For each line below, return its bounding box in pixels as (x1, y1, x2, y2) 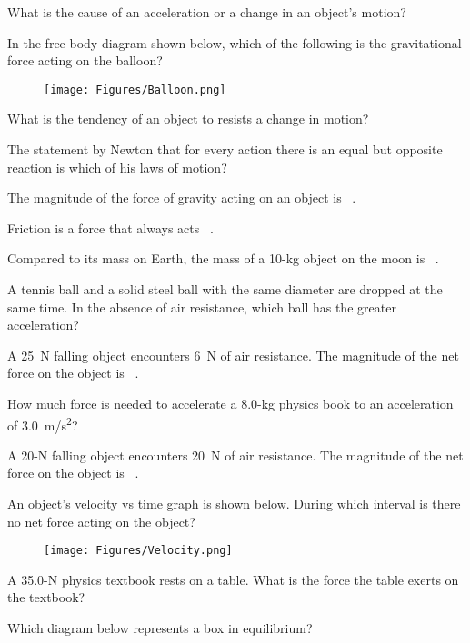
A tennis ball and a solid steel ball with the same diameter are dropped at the (7, 280, 443, 298)
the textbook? (7, 588, 85, 607)
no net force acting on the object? (7, 511, 195, 530)
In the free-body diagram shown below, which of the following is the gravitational (7, 33, 462, 52)
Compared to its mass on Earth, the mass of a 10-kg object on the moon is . (7, 249, 439, 268)
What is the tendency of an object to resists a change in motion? (7, 109, 369, 128)
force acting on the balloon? (7, 51, 163, 70)
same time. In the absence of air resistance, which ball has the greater (7, 297, 396, 316)
